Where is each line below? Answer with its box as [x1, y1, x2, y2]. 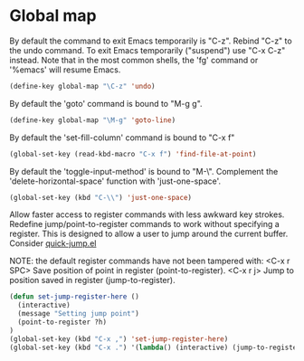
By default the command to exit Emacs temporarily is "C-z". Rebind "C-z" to [9, 35, 292, 46]
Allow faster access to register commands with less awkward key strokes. [9, 209, 285, 220]
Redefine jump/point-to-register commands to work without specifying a [9, 219, 280, 230]
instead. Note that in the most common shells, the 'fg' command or [9, 54, 259, 65]
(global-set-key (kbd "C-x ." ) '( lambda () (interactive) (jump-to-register [9, 343, 301, 352]
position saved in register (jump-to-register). [9, 275, 176, 286]
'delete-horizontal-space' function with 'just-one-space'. [9, 176, 222, 186]
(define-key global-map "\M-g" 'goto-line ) [9, 115, 176, 125]
